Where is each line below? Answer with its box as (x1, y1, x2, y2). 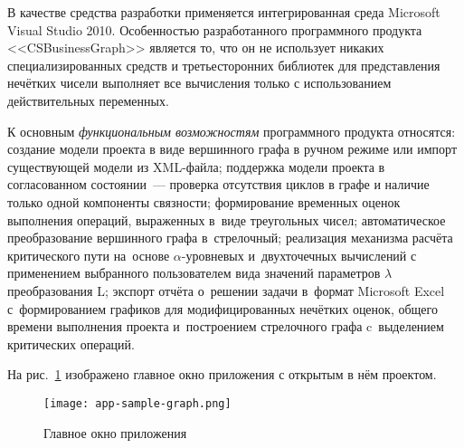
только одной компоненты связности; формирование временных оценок (7, 192, 401, 211)
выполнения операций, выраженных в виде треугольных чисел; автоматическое (7, 210, 446, 229)
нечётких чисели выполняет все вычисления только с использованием (7, 73, 392, 92)
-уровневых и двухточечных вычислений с (181, 245, 417, 264)
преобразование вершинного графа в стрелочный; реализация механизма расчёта (7, 228, 453, 247)
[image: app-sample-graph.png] (43, 396, 232, 410)
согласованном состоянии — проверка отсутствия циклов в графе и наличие (7, 175, 430, 194)
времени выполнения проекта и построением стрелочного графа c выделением (7, 317, 444, 336)
